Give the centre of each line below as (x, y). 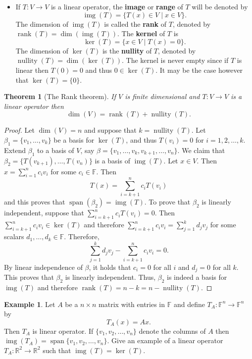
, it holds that (110, 267)
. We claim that (201, 150)
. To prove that (167, 202)
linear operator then (34, 106)
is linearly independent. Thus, (110, 277)
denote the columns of (172, 331)
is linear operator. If (63, 331)
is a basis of (112, 160)
